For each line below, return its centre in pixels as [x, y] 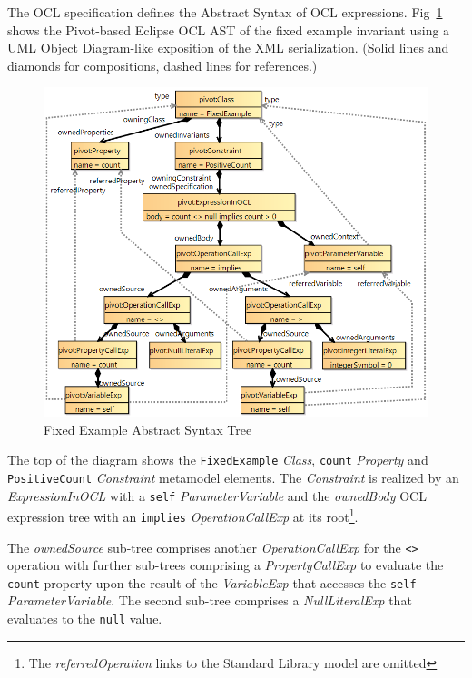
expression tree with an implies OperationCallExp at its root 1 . [183, 515]
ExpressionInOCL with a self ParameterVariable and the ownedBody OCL [217, 495]
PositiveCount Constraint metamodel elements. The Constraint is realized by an [233, 477]
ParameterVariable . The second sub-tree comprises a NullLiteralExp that [210, 600]
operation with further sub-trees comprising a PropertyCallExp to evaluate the [226, 565]
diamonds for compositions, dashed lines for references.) [162, 65]
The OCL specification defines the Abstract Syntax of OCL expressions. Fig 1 [225, 12]
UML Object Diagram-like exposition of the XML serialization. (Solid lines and [228, 48]
